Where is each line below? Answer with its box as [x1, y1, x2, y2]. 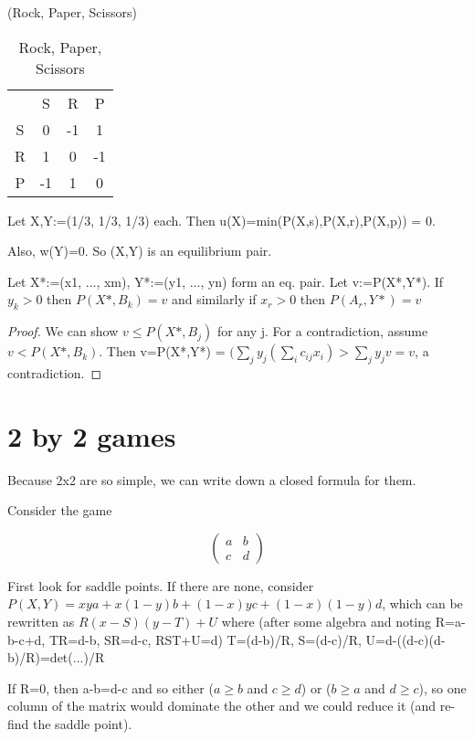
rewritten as [7, 612, 75, 631]
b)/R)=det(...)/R [7, 648, 105, 667]
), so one [418, 678, 467, 697]
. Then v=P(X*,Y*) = [99, 342, 226, 361]
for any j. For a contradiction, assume [216, 322, 428, 341]
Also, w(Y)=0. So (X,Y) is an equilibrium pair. [7, 241, 272, 260]
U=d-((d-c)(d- [365, 629, 446, 649]
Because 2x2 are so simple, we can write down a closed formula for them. [7, 470, 416, 489]
